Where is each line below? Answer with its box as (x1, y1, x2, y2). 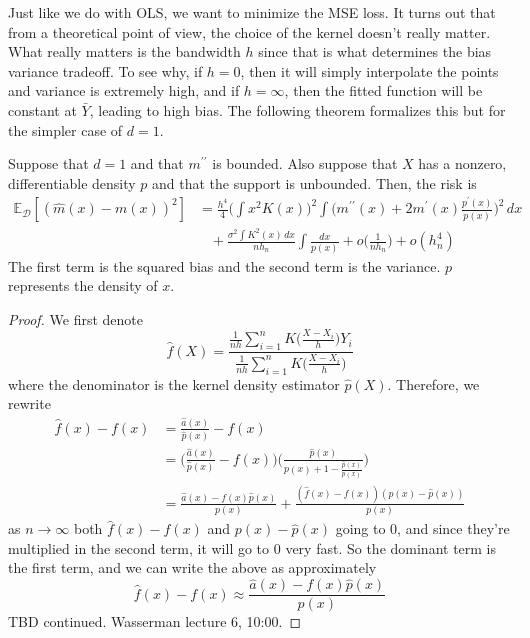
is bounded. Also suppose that (212, 153, 398, 174)
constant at (8, 99, 77, 120)
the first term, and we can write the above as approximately (8, 557, 377, 578)
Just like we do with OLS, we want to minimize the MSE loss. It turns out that (8, 2, 496, 22)
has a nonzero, (418, 153, 507, 174)
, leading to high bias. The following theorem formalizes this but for (89, 99, 506, 120)
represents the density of (8, 275, 158, 296)
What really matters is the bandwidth (8, 41, 241, 62)
